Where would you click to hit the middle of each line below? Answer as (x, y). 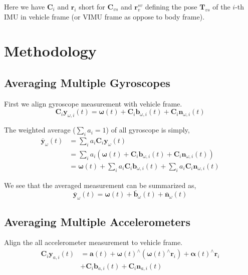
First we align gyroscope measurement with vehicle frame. (93, 103)
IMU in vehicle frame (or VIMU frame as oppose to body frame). (104, 16)
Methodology (50, 51)
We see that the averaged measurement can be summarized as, (100, 185)
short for (92, 6)
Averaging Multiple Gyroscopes (87, 82)
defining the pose (171, 6)
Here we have (25, 6)
